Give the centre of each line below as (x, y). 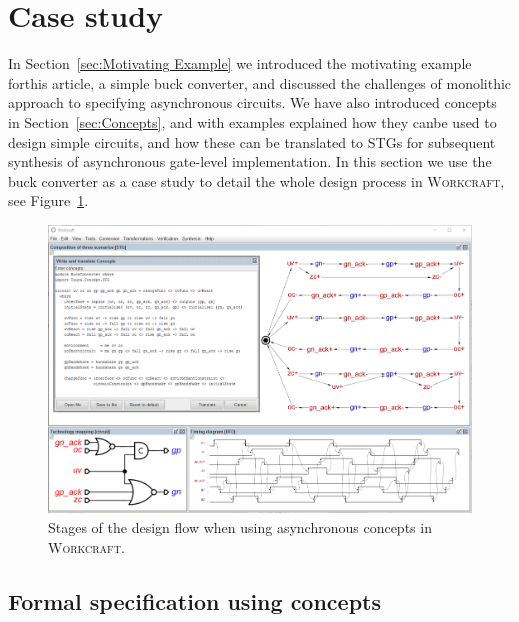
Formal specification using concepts (195, 600)
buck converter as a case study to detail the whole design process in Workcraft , (256, 180)
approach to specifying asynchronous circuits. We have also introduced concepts (252, 102)
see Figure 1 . (48, 200)
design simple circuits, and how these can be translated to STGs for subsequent (252, 141)
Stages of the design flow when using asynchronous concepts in (240, 526)
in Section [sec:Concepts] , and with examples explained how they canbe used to (252, 121)
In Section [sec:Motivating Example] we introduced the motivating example (240, 63)
